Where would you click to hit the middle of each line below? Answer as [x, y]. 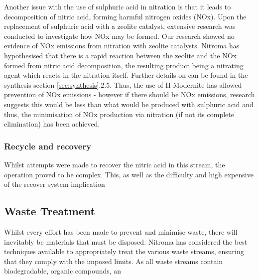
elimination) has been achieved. [52, 124]
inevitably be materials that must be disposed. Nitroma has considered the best [126, 241]
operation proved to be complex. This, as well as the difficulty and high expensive [129, 174]
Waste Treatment [50, 211]
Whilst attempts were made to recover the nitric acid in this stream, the [115, 164]
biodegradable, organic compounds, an [63, 271]
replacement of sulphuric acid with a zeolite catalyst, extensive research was [120, 26]
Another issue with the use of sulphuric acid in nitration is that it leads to [118, 6]
